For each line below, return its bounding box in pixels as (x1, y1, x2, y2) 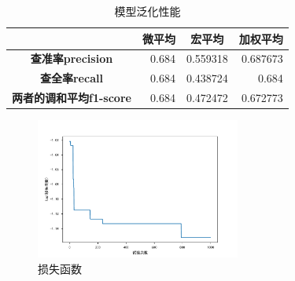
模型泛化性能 (114, 3, 181, 19)
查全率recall (39, 70, 103, 86)
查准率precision (30, 50, 113, 67)
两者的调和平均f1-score (12, 89, 131, 106)
